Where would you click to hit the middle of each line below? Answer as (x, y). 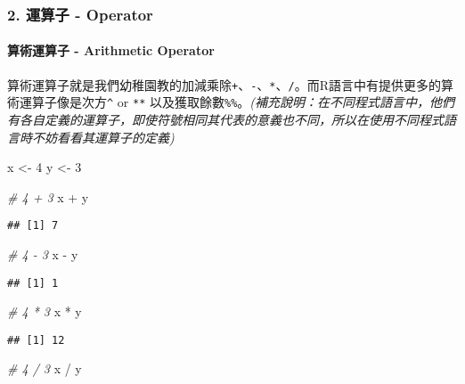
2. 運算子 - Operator (80, 14)
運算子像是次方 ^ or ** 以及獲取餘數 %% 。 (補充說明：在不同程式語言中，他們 (237, 102)
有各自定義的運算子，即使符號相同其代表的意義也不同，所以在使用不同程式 (225, 119)
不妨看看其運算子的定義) (103, 137)
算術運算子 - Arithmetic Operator (111, 50)
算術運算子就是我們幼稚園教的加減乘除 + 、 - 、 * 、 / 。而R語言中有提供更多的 (224, 84)
